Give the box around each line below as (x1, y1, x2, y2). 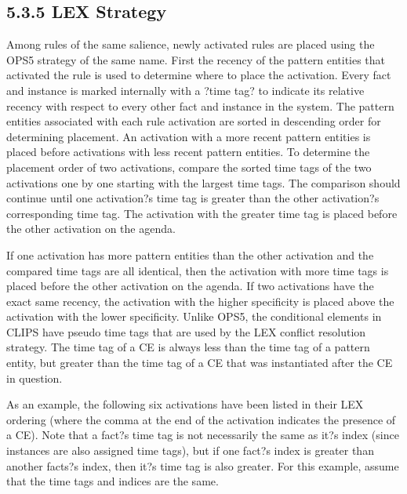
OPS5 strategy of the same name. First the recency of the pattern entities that (6, 51, 386, 67)
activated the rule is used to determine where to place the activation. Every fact (6, 67, 391, 83)
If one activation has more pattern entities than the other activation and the (6, 246, 374, 263)
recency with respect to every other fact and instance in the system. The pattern (6, 97, 394, 114)
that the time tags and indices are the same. (6, 473, 219, 489)
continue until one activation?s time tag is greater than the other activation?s (6, 190, 380, 206)
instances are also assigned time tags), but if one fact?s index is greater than (6, 442, 374, 459)
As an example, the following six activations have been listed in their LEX (6, 396, 364, 412)
